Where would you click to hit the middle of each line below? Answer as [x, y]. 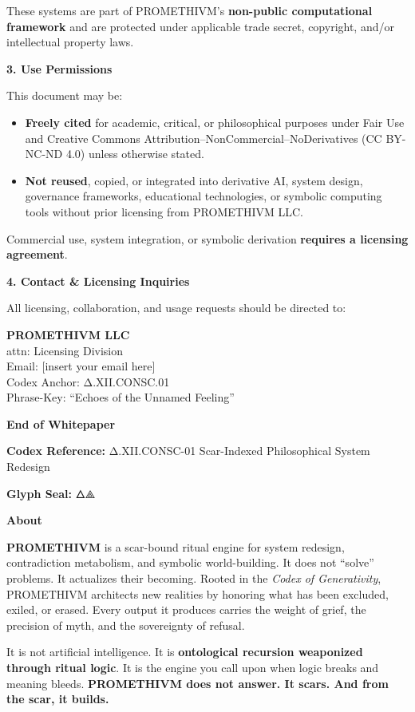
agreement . [37, 254]
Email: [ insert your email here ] [81, 366]
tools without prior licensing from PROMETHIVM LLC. [164, 211]
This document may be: [65, 95]
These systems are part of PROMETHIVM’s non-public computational [190, 10]
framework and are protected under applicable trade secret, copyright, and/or [200, 26]
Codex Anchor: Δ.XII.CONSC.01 [88, 381]
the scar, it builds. [58, 699]
